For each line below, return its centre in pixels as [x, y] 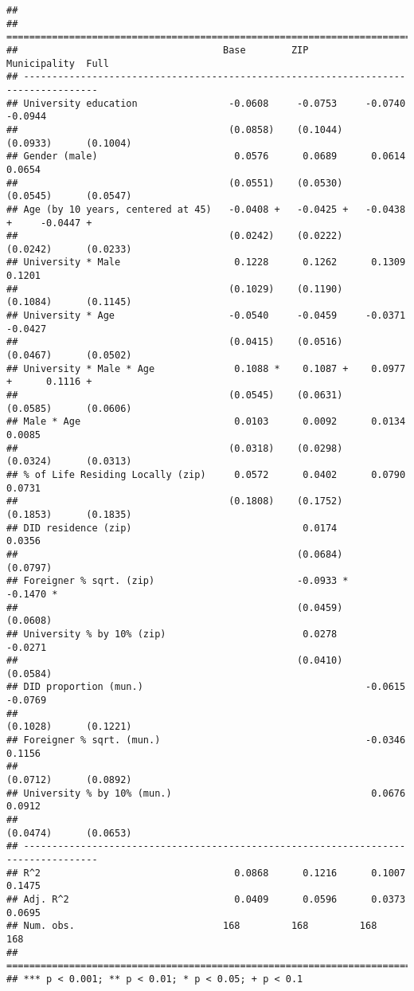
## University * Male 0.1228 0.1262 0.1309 [206, 262]
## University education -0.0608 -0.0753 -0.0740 [206, 103]
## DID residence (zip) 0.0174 [172, 528]
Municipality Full [58, 63]
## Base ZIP [158, 50]
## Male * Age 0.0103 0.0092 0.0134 [206, 422]
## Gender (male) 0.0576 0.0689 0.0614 [206, 157]
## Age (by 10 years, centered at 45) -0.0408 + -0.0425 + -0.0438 [206, 209]
